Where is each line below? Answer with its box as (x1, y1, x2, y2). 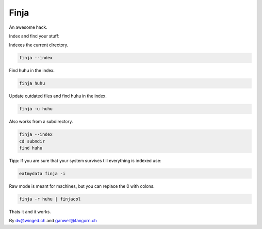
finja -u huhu (19, 106, 53, 112)
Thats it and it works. (9, 209, 51, 214)
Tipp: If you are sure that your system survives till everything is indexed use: (9, 158, 162, 163)
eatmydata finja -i (19, 171, 65, 176)
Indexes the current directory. (9, 42, 68, 48)
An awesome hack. (9, 24, 48, 30)
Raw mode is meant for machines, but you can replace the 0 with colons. (9, 183, 155, 189)
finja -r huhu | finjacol (19, 196, 81, 202)
